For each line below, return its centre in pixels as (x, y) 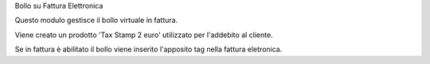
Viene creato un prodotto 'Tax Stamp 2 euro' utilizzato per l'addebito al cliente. (144, 35)
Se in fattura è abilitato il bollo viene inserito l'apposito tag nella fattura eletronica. (149, 49)
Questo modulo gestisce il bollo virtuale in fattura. (96, 21)
